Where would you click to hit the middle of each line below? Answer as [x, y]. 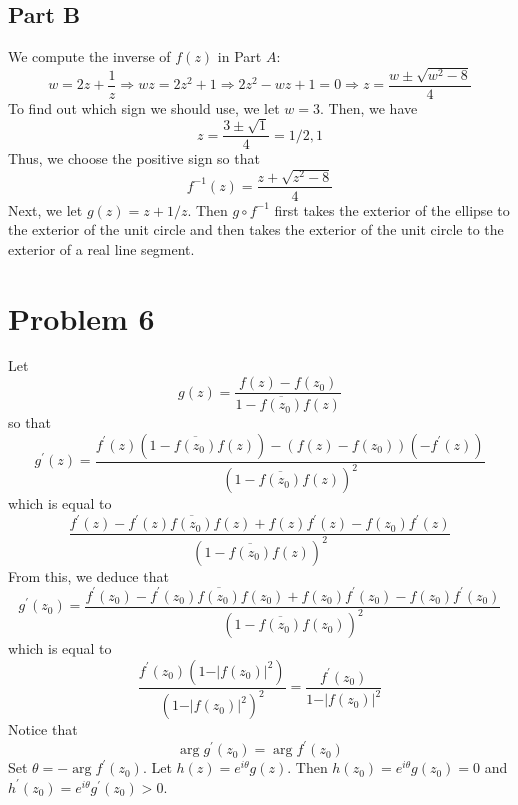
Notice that [43, 729]
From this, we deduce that [88, 575]
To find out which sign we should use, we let [144, 107]
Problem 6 [81, 317]
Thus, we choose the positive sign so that [134, 158]
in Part [239, 56]
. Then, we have [369, 107]
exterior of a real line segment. [101, 248]
